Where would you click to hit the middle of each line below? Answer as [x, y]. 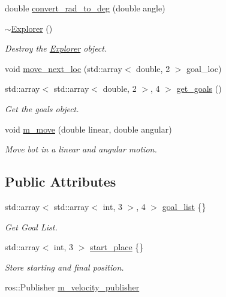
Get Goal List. [31, 226]
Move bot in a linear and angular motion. [81, 149]
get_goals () [199, 88]
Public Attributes [61, 181]
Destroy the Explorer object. [56, 48]
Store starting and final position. [64, 267]
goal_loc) [204, 68]
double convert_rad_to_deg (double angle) [85, 8]
